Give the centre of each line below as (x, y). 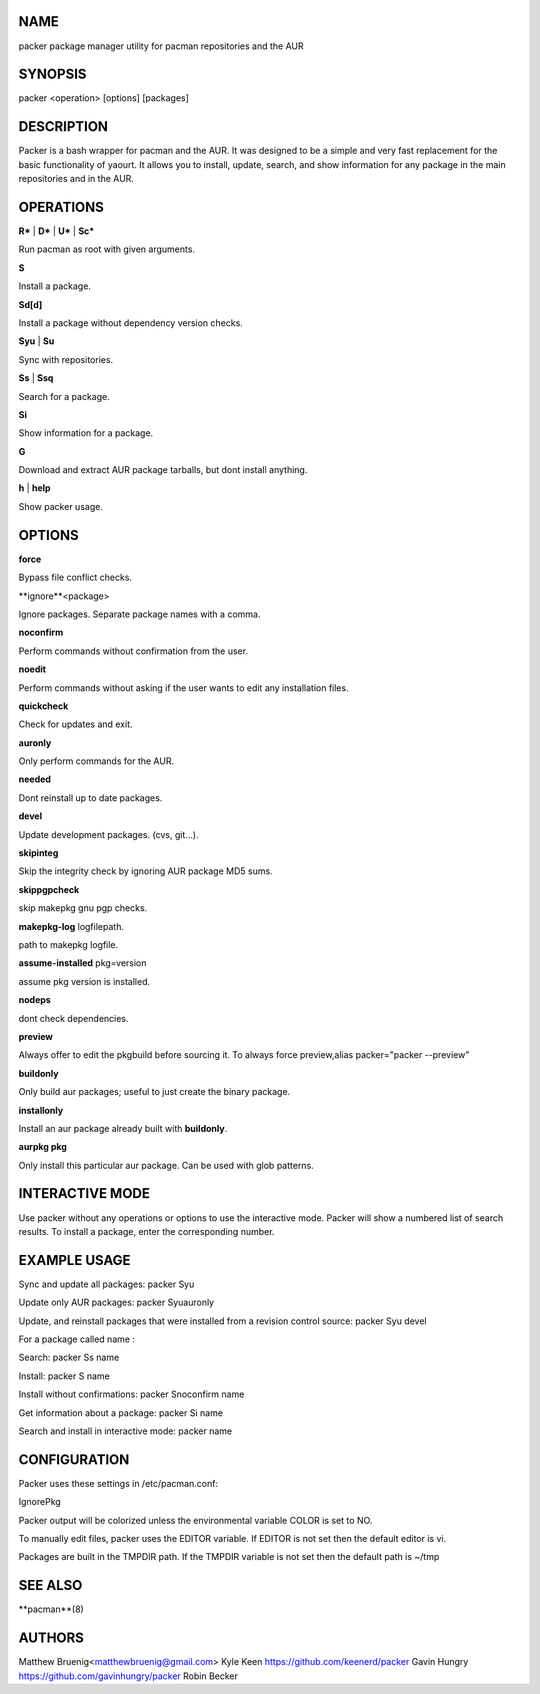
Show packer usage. (61, 506)
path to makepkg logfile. (68, 944)
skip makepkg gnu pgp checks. (83, 908)
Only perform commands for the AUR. (96, 761)
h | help (34, 488)
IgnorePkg (40, 1502)
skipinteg (38, 853)
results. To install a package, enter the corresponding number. (146, 1231)
